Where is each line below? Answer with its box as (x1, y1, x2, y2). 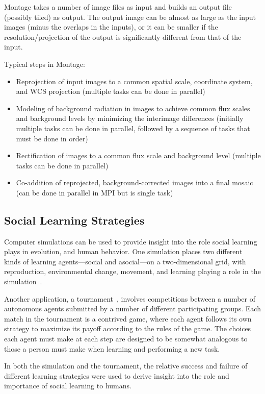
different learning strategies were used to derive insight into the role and (4, 370, 229, 381)
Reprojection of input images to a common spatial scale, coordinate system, (16, 76, 253, 86)
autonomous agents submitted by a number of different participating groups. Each (4, 303, 261, 314)
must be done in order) (16, 133, 88, 143)
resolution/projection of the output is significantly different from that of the (4, 31, 242, 42)
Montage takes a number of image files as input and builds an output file (4, 2, 232, 12)
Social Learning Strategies (4, 212, 145, 228)
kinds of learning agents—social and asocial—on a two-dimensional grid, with (4, 256, 246, 266)
